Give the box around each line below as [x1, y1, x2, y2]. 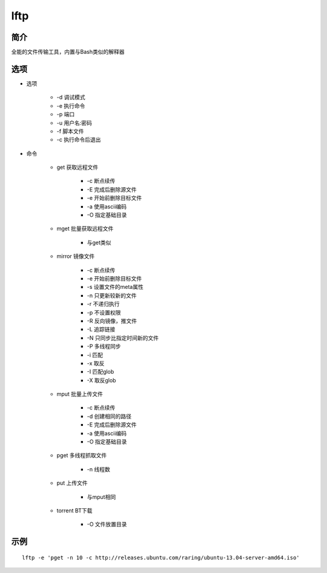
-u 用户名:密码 [56, 119, 92, 127]
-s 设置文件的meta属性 [87, 283, 144, 291]
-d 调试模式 [56, 94, 85, 101]
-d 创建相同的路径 [87, 412, 131, 420]
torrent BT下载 [56, 506, 93, 514]
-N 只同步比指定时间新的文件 [87, 334, 159, 342]
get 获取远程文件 [56, 164, 99, 171]
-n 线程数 [87, 465, 110, 472]
